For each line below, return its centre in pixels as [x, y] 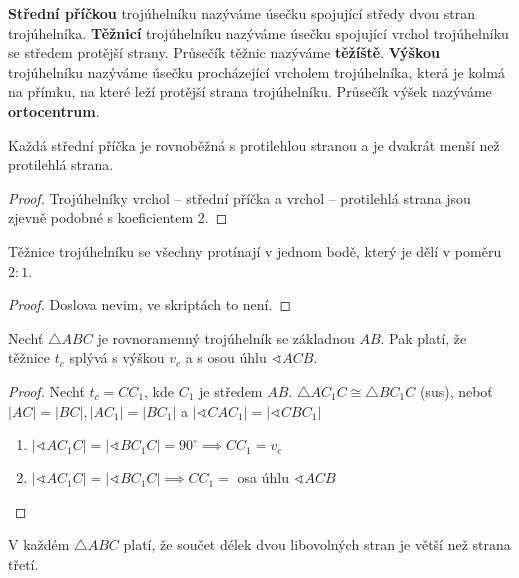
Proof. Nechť [46, 390]
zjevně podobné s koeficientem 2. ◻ [118, 217]
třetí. [23, 563]
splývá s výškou [117, 357]
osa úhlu [263, 477]
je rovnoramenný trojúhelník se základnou [226, 337]
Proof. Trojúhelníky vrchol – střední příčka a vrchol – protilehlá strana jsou [239, 197]
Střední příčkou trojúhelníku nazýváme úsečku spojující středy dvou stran [241, 13]
